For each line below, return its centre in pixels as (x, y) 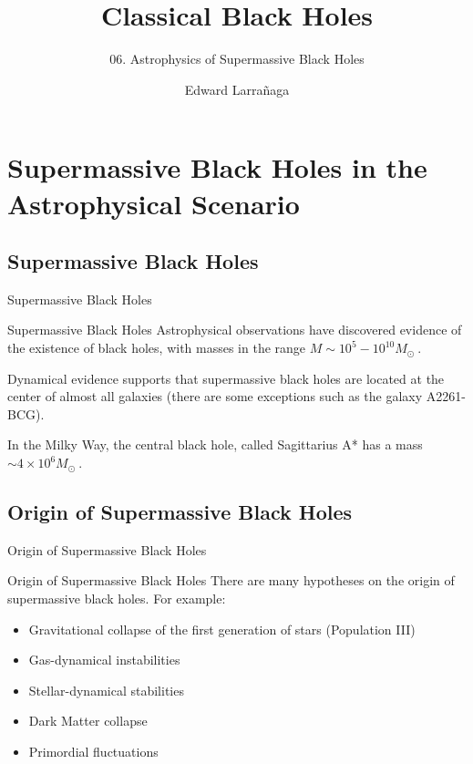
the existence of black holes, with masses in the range (157, 348)
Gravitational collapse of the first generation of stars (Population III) (222, 629)
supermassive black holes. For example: (117, 599)
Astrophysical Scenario (154, 203)
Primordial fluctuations (93, 751)
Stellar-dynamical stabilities (106, 690)
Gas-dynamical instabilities (104, 660)
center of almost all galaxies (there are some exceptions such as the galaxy (215, 396)
